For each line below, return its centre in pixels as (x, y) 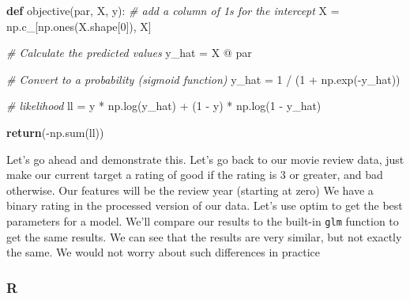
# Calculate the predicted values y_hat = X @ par (129, 53)
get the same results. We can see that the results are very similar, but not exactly (204, 236)
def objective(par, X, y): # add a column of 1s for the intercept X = (173, 10)
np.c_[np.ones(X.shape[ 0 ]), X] (79, 26)
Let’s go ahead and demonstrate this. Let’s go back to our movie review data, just (205, 159)
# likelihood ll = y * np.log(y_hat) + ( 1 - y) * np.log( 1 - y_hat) (164, 106)
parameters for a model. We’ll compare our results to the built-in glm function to (203, 220)
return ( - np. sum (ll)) (55, 132)
